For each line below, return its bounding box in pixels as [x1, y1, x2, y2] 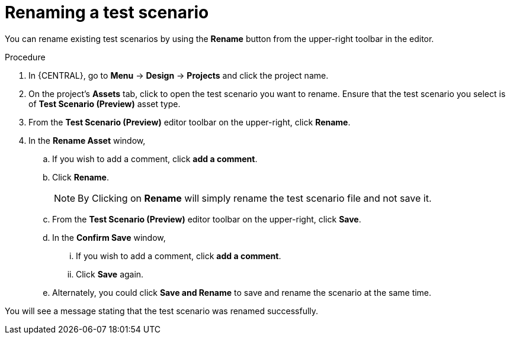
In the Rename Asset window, [28, 135, 146, 146]
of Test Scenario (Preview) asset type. [28, 98, 181, 109]
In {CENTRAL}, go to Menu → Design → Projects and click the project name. [28, 70, 329, 80]
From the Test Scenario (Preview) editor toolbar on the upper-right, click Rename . [28, 117, 351, 127]
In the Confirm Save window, [52, 232, 166, 243]
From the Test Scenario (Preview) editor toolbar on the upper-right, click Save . [52, 214, 361, 224]
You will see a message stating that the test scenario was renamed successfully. [5, 305, 319, 316]
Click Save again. [76, 269, 144, 279]
